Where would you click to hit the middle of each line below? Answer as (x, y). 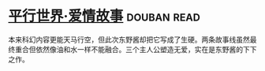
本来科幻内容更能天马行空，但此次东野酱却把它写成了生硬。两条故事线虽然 (129, 39)
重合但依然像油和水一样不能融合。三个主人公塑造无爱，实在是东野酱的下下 (136, 49)
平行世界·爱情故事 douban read (105, 16)
